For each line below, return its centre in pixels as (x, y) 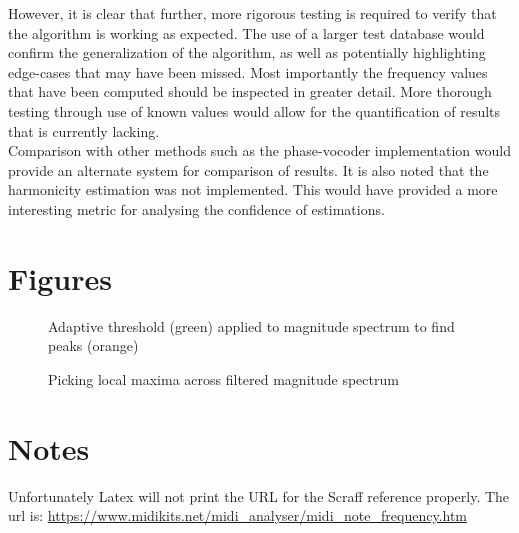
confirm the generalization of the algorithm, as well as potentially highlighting (247, 52)
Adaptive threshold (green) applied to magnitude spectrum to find (251, 325)
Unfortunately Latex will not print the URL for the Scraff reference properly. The (259, 495)
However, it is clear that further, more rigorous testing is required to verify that (252, 13)
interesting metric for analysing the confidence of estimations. (196, 208)
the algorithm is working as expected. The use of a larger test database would (246, 32)
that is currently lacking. (84, 130)
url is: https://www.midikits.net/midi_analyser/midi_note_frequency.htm (237, 515)
